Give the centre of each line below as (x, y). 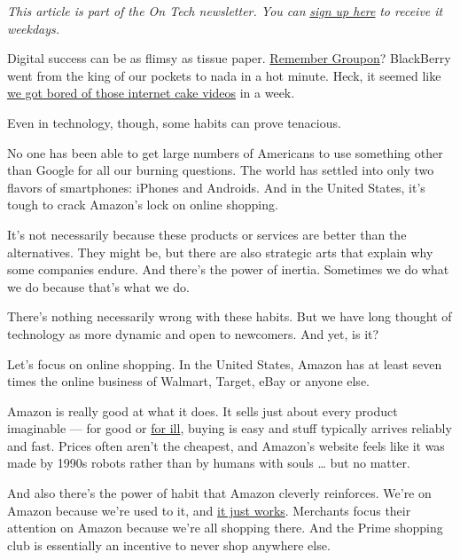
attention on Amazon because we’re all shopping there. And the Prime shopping (225, 528)
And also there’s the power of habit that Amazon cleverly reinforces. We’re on (219, 493)
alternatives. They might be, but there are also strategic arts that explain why (220, 252)
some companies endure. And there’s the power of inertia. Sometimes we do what (228, 269)
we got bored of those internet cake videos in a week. (151, 93)
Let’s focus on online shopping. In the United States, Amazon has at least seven (225, 363)
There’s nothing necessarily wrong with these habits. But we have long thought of (230, 316)
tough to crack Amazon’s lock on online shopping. (143, 205)
